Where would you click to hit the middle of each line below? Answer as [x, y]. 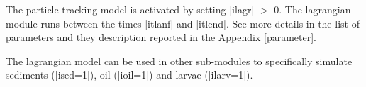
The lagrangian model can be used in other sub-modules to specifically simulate [179, 60]
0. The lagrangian [312, 9]
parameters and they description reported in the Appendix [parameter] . [161, 37]
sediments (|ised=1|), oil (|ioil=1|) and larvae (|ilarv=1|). [129, 75]
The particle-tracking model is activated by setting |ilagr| [130, 9]
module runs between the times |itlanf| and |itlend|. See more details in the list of [183, 23]
